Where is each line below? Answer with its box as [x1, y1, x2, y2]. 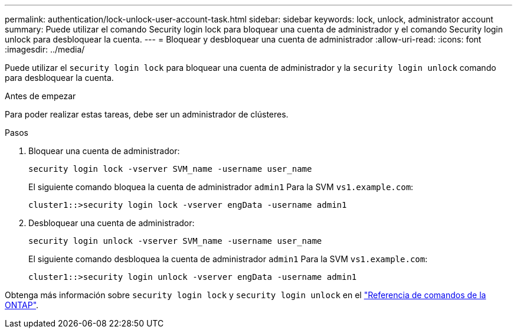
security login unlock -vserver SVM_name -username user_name [28, 236, 322, 246]
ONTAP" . [5, 300, 39, 310]
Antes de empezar [5, 91, 76, 101]
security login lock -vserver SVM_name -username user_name [28, 164, 312, 174]
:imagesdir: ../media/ [5, 44, 85, 54]
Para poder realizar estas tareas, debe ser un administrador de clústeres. [5, 109, 289, 119]
